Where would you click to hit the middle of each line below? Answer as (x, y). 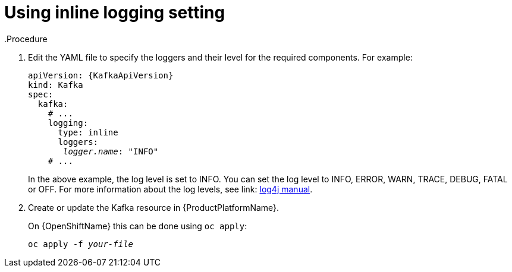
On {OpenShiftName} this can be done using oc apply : (138, 226)
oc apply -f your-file (81, 244)
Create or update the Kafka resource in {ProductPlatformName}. (154, 207)
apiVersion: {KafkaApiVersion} (101, 75)
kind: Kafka (56, 85)
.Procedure (26, 39)
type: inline (88, 132)
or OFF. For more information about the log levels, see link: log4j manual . (170, 189)
